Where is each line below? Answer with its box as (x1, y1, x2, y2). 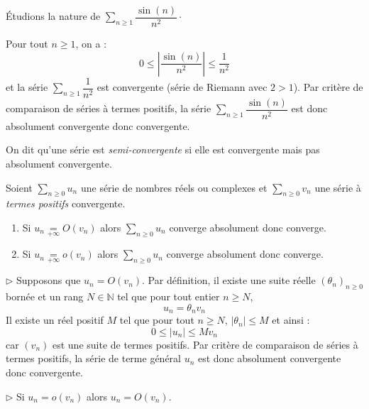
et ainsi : (272, 312, 310, 327)
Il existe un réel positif (6, 312, 104, 327)
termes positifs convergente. (6, 196, 126, 211)
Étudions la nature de (6, 9, 101, 23)
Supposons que (16, 273, 81, 288)
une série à (314, 180, 361, 195)
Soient (6, 180, 33, 195)
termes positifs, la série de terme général (6, 351, 181, 366)
